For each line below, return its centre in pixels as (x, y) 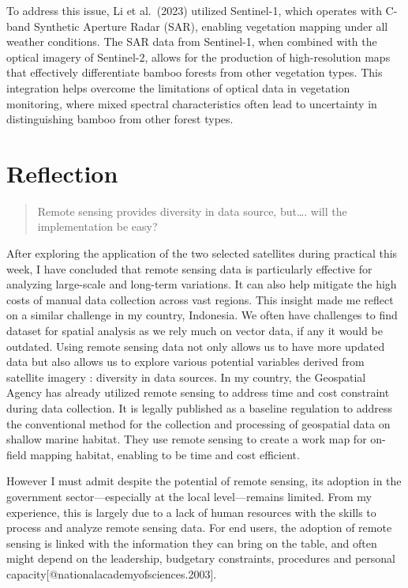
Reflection (62, 173)
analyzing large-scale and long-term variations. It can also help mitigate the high (202, 284)
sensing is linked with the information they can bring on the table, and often (192, 543)
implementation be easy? (97, 226)
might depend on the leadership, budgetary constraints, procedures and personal (201, 558)
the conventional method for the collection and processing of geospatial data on (198, 423)
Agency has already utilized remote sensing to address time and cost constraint (198, 392)
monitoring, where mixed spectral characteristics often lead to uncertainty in (192, 103)
